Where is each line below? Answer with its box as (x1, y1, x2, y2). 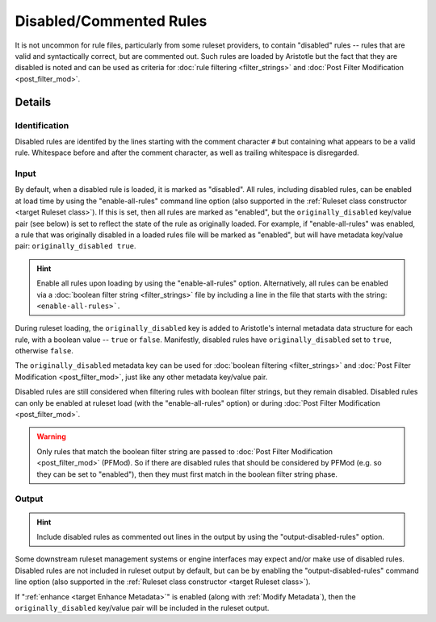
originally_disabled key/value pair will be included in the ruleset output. (15, 603, 270, 612)
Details (15, 95, 52, 109)
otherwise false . (15, 346, 74, 356)
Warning (36, 432, 66, 441)
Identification (15, 119, 69, 131)
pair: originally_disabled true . (15, 241, 136, 251)
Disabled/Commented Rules (15, 12, 208, 30)
